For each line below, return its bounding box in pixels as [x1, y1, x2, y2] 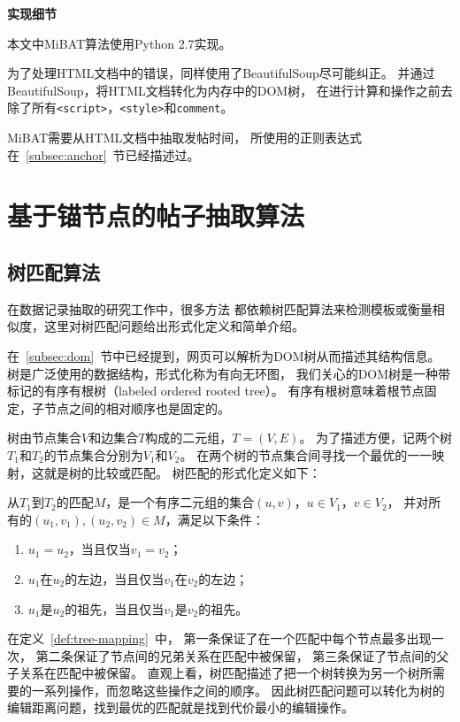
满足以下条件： [177, 510, 264, 528]
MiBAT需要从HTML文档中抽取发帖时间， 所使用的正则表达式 [7, 128, 362, 147]
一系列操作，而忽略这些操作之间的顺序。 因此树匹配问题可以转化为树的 [31, 680, 445, 699]
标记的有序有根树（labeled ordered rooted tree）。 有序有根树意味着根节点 [7, 381, 425, 400]
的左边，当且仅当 [65, 569, 165, 588]
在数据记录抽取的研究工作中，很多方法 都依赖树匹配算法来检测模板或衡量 [7, 299, 433, 318]
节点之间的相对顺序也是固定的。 [43, 398, 230, 417]
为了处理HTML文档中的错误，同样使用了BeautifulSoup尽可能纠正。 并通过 [7, 64, 435, 82]
